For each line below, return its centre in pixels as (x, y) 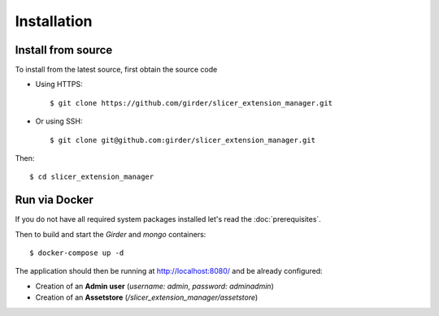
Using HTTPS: (59, 84)
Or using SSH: (59, 121)
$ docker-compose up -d (77, 253)
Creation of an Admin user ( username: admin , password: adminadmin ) (154, 286)
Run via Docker (54, 200)
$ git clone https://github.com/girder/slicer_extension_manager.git (191, 103)
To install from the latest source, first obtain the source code (116, 70)
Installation (54, 21)
